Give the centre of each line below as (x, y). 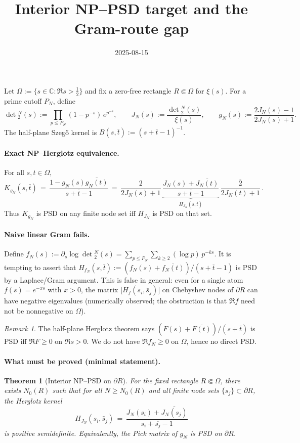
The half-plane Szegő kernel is (51, 132)
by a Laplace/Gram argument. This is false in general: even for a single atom (124, 279)
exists (13, 390)
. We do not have (113, 341)
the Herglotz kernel (33, 400)
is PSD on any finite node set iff (86, 213)
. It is (223, 254)
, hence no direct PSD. (222, 341)
